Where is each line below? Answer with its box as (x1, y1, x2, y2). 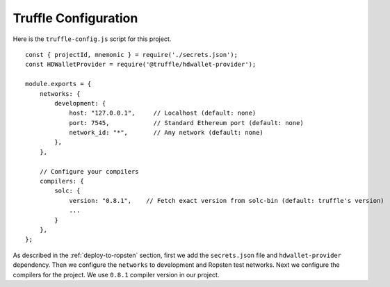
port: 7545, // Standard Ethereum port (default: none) (69, 119, 304, 126)
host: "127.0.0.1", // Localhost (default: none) (69, 109, 257, 117)
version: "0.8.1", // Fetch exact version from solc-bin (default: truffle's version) (69, 197, 385, 204)
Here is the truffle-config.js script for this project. (13, 35, 172, 43)
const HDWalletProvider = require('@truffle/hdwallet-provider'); (25, 60, 257, 69)
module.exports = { (25, 80, 92, 88)
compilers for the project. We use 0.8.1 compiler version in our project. (13, 270, 220, 279)
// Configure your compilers (39, 167, 139, 175)
